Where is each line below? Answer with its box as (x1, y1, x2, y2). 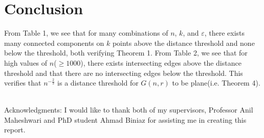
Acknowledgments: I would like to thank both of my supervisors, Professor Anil (4, 104, 253, 115)
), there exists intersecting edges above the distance (80, 57, 241, 68)
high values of (4, 57, 48, 68)
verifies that (4, 77, 41, 88)
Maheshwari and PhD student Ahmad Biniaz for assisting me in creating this (4, 114, 247, 125)
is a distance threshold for (57, 77, 139, 88)
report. (4, 124, 26, 135)
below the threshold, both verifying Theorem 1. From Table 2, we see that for (4, 47, 248, 58)
